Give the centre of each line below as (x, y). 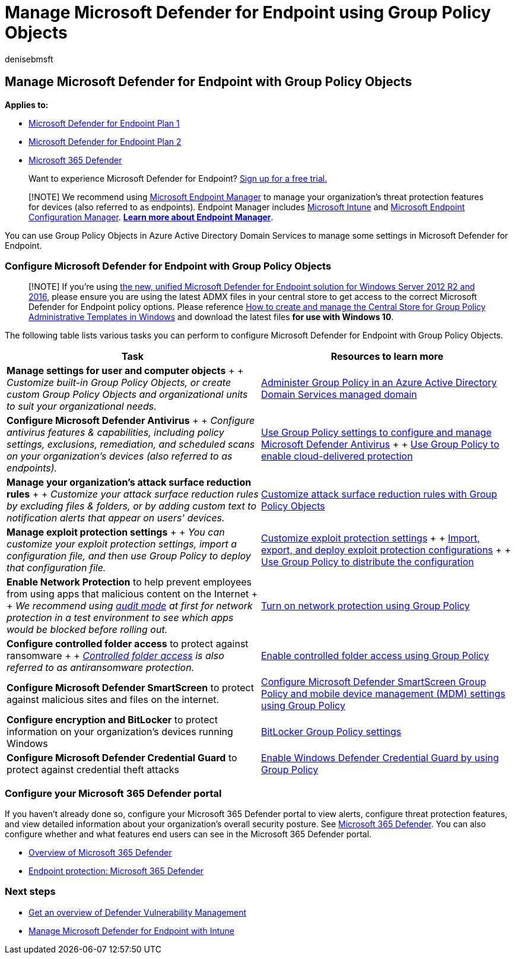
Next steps (30, 892)
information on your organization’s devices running (120, 732)
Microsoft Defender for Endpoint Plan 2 (105, 141)
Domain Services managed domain (339, 395)
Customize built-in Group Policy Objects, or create (119, 383)
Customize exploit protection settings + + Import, (371, 538)
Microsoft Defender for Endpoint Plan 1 (104, 123)
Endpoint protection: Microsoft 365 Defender (116, 871)
